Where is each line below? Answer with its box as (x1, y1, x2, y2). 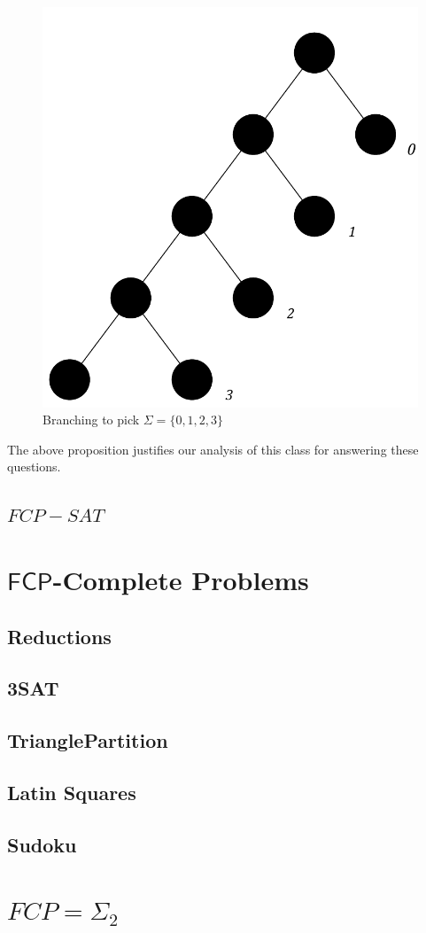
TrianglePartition (7, 727, 168, 754)
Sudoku (7, 830, 77, 858)
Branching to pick (43, 410, 140, 429)
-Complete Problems (52, 561, 309, 597)
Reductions (7, 622, 112, 649)
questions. (7, 457, 61, 476)
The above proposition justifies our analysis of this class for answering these (7, 439, 419, 458)
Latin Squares (7, 778, 136, 805)
